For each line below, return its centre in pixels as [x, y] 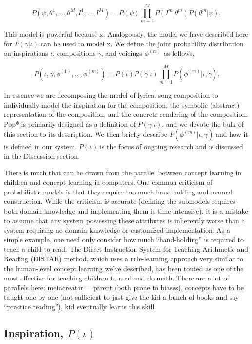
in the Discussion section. [42, 156]
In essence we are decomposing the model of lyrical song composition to [111, 95]
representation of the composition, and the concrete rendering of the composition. [126, 114]
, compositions [74, 53]
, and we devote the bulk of [203, 123]
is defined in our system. [40, 146]
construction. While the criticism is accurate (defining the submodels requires [120, 201]
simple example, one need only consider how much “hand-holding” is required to [124, 239]
